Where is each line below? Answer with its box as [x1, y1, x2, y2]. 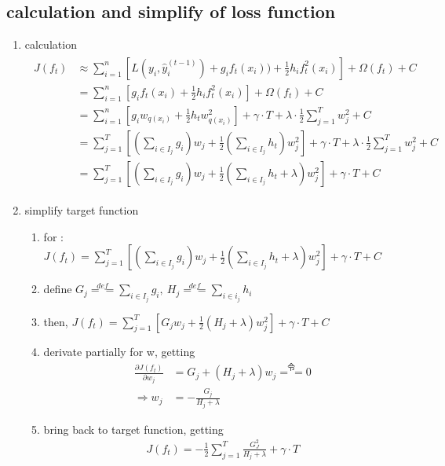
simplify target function [24, 201, 139, 218]
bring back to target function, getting [43, 420, 224, 437]
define [43, 281, 72, 297]
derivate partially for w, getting [43, 343, 195, 359]
